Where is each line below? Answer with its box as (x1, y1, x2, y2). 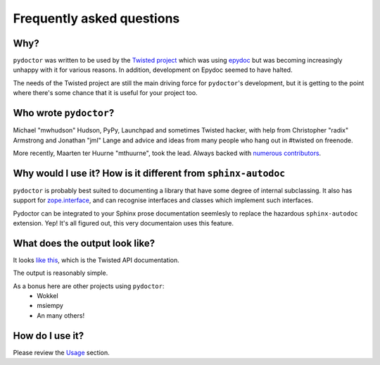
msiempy (37, 302, 63, 310)
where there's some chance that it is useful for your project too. (13, 89, 198, 97)
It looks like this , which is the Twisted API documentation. (13, 256, 179, 264)
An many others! (37, 311, 84, 320)
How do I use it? (13, 330, 84, 342)
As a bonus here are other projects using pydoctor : (13, 282, 165, 290)
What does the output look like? (13, 237, 155, 249)
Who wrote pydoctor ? (13, 107, 115, 119)
